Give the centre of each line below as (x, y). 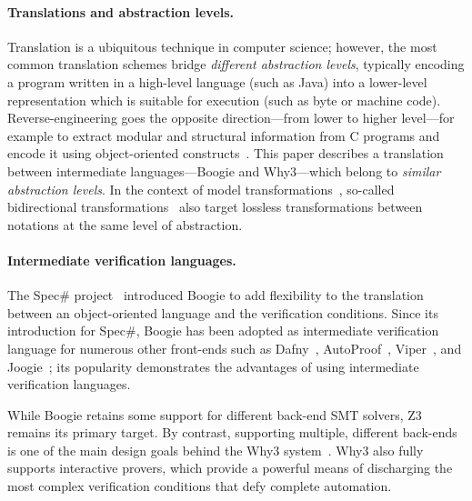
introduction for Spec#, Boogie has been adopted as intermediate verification (223, 331)
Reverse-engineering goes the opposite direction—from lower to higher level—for (231, 118)
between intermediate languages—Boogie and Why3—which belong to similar (224, 170)
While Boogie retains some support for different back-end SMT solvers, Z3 (215, 414)
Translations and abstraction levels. (121, 11)
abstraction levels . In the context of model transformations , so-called (201, 189)
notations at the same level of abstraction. (125, 224)
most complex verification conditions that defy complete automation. (200, 486)
